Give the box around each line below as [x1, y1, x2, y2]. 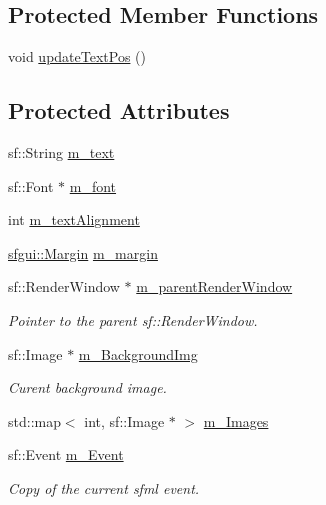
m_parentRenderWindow [136, 276, 293, 297]
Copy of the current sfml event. [8, 477, 200, 498]
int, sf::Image [84, 410, 165, 431]
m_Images [203, 410, 269, 431]
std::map [8, 410, 61, 431]
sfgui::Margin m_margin [8, 242, 158, 263]
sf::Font [8, 175, 54, 196]
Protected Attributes [8, 95, 230, 126]
